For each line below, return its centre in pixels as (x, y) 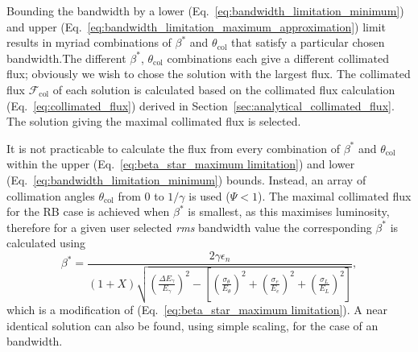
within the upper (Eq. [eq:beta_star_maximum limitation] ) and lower (181, 164)
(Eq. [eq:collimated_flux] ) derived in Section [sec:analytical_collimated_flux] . (201, 105)
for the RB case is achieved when (88, 211)
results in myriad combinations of (89, 42)
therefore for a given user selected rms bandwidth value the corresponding (189, 227)
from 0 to (141, 195)
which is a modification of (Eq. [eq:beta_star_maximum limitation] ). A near (197, 310)
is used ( (209, 195)
